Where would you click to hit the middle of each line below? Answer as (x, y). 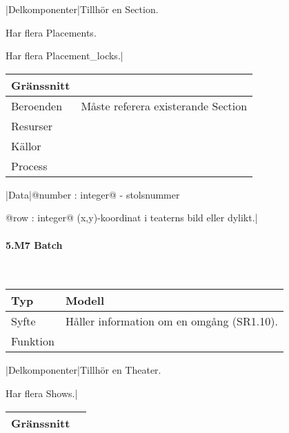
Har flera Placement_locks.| (64, 56)
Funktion (33, 341)
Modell (84, 301)
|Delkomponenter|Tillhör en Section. (82, 9)
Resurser (32, 125)
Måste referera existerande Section (164, 105)
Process (29, 165)
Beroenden (37, 105)
